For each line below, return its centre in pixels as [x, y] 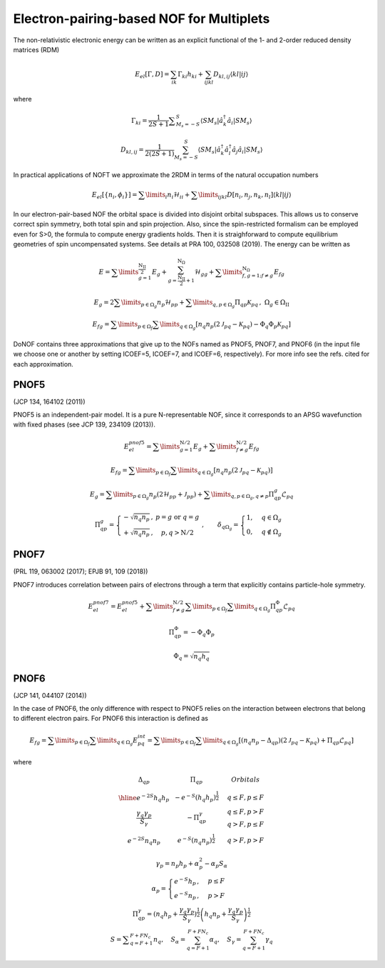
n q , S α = [170, 940]
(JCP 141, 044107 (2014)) [50, 695]
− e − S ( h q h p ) [196, 798]
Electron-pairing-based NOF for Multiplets [142, 19]
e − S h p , [186, 881]
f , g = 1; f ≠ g [258, 276]
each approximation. [43, 364]
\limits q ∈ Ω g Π [255, 608]
